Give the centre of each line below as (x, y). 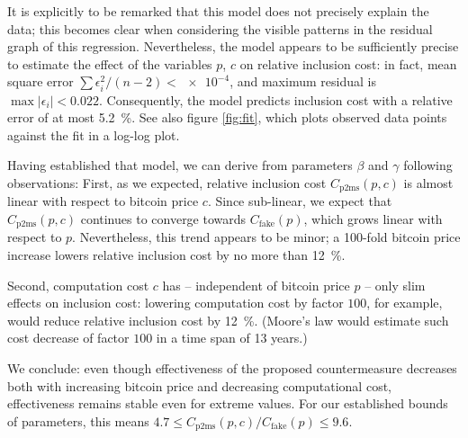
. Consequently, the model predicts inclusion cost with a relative (276, 99)
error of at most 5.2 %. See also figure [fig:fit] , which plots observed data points (227, 117)
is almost (428, 182)
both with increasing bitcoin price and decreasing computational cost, (199, 385)
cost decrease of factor (68, 338)
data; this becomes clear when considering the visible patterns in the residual (220, 28)
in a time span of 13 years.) (232, 338)
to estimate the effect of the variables (110, 63)
